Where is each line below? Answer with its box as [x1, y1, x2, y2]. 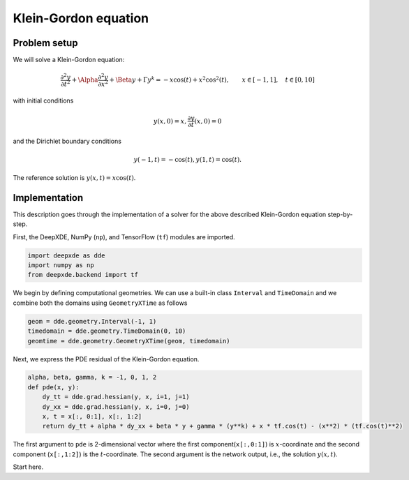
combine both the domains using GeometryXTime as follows [13, 299, 188, 307]
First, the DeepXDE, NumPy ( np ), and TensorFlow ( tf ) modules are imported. [13, 232, 235, 241]
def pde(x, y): [27, 383, 80, 391]
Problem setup [13, 37, 78, 49]
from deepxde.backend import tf [27, 271, 139, 279]
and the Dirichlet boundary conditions [13, 137, 122, 146]
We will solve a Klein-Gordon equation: [13, 56, 125, 64]
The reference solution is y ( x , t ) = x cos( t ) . [13, 173, 136, 181]
